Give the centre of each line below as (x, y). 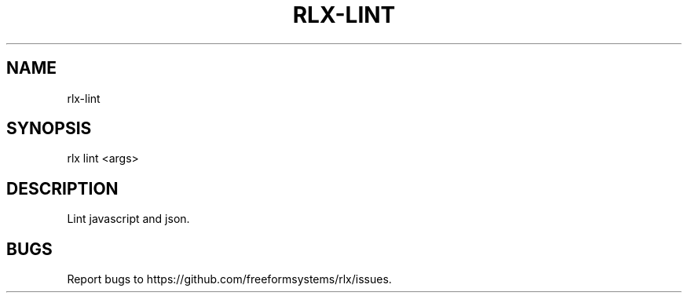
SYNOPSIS (49, 129)
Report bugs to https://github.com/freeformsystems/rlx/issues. (229, 279)
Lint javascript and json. (128, 219)
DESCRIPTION (62, 188)
